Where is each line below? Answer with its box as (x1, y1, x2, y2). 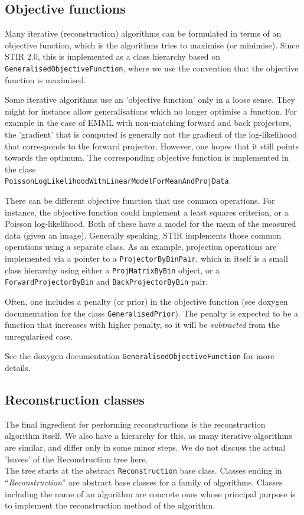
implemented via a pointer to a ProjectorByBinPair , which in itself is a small (5, 252, 288, 265)
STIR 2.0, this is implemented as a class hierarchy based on (5, 50, 221, 63)
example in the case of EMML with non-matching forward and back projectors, (5, 116, 292, 129)
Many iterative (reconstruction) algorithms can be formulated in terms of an (5, 27, 282, 40)
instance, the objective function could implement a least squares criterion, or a (5, 206, 289, 218)
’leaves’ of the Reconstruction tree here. (5, 452, 148, 465)
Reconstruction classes (5, 390, 145, 409)
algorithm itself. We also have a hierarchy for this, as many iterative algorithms (5, 429, 292, 442)
